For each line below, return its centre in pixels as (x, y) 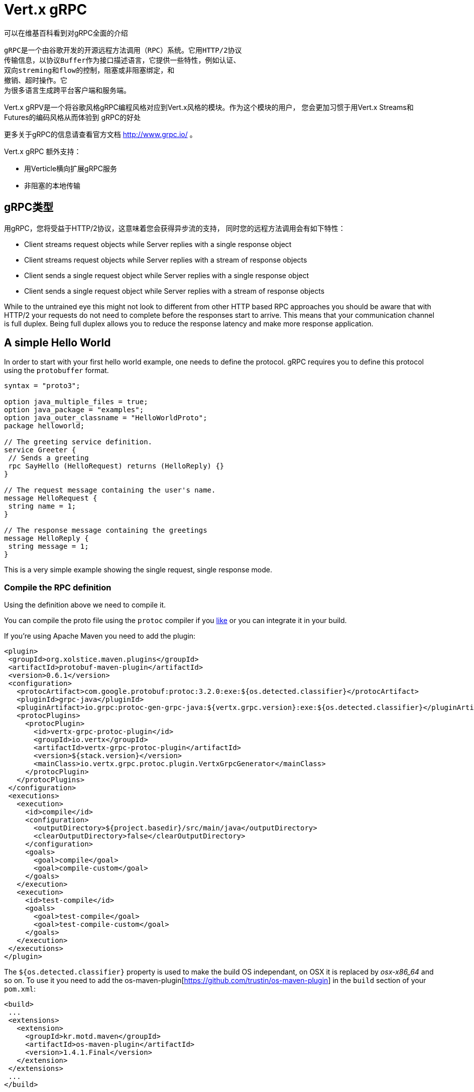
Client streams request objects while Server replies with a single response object (158, 244)
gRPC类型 (29, 207)
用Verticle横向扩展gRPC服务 (71, 168)
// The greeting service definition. (78, 442)
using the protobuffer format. (56, 371)
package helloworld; (44, 426)
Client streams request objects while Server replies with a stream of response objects (166, 260)
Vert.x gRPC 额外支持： (43, 151)
